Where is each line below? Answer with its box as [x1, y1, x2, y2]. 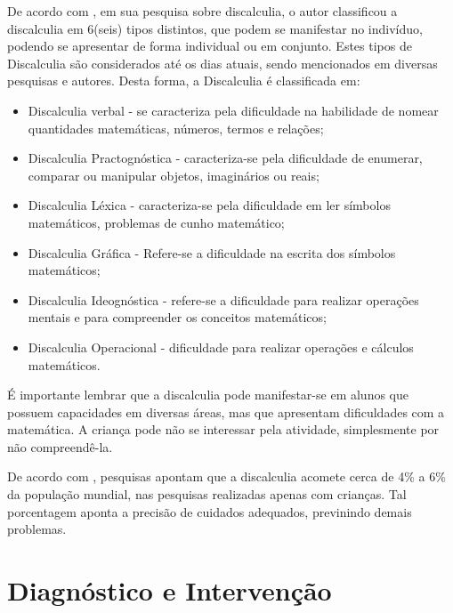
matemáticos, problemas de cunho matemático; [28, 213, 285, 231]
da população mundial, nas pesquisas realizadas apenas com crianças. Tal [7, 485, 407, 504]
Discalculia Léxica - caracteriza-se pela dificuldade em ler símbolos [28, 196, 391, 214]
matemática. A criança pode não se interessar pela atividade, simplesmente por [7, 420, 440, 439]
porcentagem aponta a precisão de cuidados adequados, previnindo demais [7, 502, 412, 520]
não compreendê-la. [7, 437, 113, 456]
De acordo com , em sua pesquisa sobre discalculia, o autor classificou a [7, 2, 398, 20]
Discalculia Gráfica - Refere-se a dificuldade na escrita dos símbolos [28, 243, 396, 262]
